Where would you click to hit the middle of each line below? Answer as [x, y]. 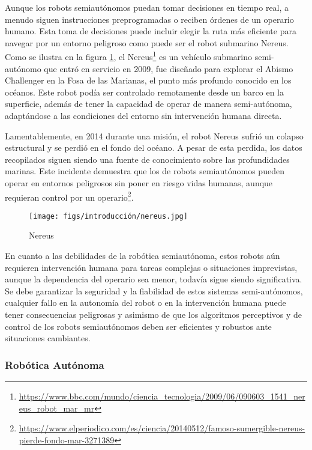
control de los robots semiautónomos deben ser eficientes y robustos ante [138, 326]
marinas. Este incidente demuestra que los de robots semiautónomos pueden [145, 171]
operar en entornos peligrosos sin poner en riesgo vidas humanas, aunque [139, 182]
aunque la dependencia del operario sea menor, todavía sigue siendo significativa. [154, 279]
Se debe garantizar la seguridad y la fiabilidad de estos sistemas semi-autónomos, [154, 290]
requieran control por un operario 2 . [69, 196]
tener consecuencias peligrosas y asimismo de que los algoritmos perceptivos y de [154, 315]
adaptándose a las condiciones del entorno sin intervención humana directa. [143, 115]
